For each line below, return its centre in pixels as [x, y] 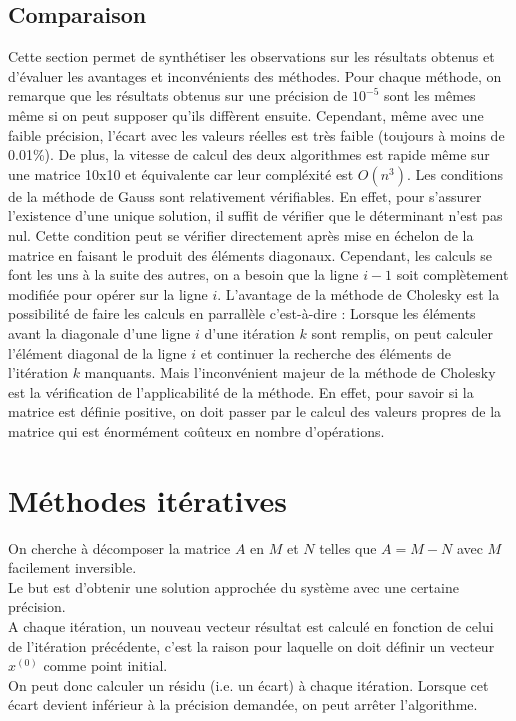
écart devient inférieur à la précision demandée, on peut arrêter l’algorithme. [243, 704]
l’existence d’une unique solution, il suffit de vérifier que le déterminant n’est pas [255, 215]
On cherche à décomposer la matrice [119, 547]
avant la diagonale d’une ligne [99, 332]
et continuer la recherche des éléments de [325, 352]
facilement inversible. [72, 567]
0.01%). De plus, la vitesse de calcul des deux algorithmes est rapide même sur [249, 154]
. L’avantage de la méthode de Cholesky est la [358, 293]
